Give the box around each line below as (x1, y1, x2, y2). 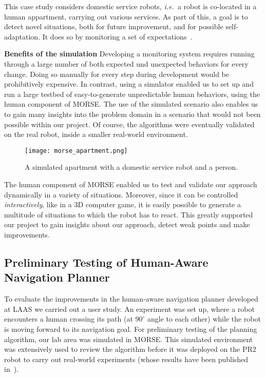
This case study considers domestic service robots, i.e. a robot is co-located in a (4, 1, 257, 11)
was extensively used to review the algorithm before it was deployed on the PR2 (4, 344, 256, 354)
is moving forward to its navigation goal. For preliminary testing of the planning (4, 323, 257, 334)
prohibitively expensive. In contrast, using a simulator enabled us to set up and (4, 78, 254, 89)
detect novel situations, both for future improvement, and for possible (4, 21, 223, 32)
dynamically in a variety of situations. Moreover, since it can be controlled (4, 189, 238, 200)
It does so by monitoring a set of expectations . (42, 31, 193, 42)
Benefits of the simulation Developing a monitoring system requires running (4, 48, 255, 59)
